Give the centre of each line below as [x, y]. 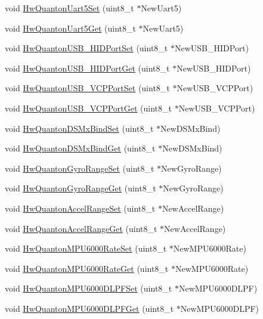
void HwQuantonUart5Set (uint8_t [69, 8]
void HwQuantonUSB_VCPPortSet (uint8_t [87, 88]
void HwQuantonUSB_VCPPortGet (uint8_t [89, 108]
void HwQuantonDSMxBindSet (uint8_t [79, 128]
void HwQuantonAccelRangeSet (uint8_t [80, 208]
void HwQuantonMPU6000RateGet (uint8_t [87, 268]
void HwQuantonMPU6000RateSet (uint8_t [86, 248]
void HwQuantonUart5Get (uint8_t [70, 28]
